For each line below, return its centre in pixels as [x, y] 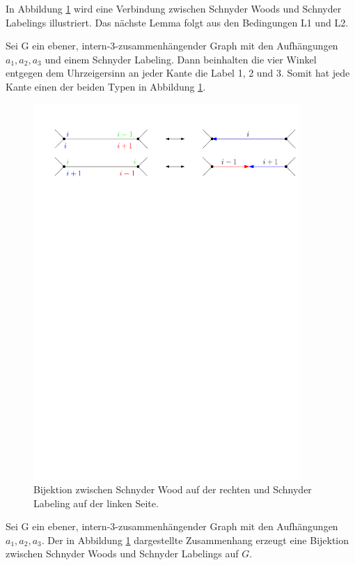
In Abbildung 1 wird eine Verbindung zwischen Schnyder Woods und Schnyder [174, 8]
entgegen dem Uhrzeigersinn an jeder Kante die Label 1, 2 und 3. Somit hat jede [178, 73]
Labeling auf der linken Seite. [96, 503]
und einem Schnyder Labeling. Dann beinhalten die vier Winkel [181, 59]
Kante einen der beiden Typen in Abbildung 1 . [106, 86]
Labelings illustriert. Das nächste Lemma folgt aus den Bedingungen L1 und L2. [177, 22]
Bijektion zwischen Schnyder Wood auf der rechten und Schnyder [173, 489]
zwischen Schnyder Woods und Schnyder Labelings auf [122, 554]
